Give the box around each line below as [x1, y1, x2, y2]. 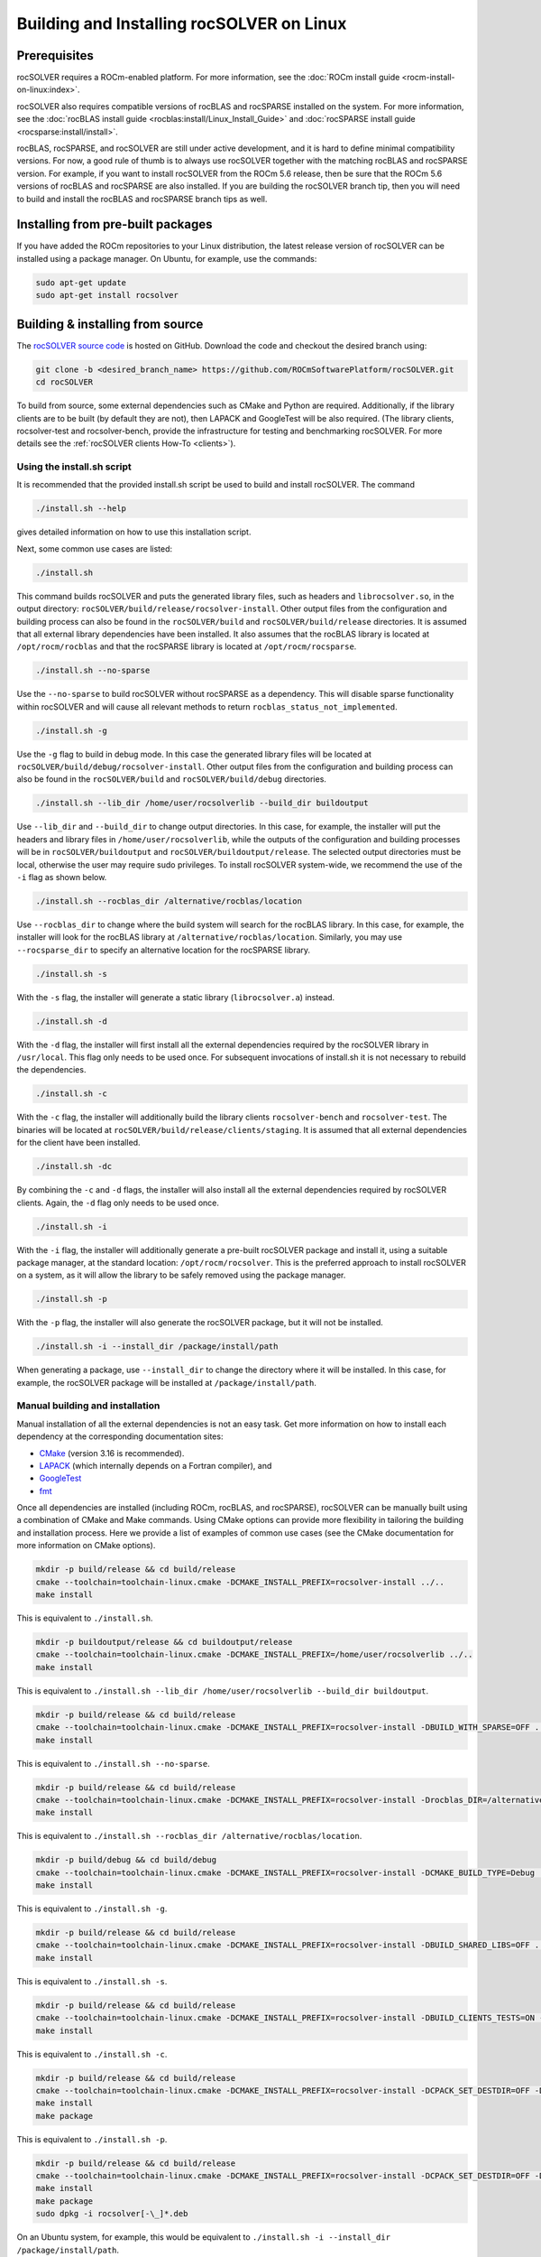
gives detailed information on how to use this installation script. [16, 526, 252, 537]
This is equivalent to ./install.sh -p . [16, 2133, 168, 2144]
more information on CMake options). [16, 1540, 156, 1551]
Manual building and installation [16, 1399, 160, 1412]
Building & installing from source [16, 316, 204, 331]
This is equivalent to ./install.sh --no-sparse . [16, 1758, 211, 1769]
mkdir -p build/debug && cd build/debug [35, 1855, 216, 1865]
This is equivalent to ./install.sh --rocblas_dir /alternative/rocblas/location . [16, 1831, 362, 1842]
